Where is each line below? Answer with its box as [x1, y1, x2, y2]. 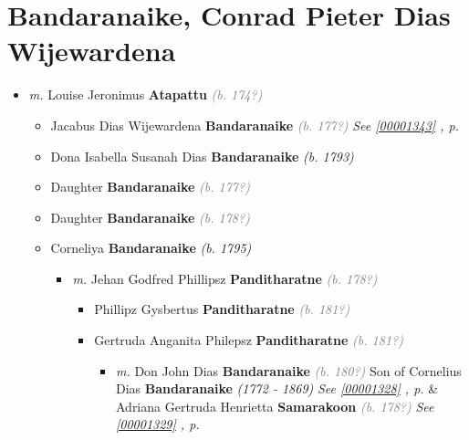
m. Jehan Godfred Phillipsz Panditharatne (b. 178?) [72, 268, 378, 288]
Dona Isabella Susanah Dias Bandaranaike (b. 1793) [50, 146, 354, 165]
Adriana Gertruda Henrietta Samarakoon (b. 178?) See [115, 396, 434, 415]
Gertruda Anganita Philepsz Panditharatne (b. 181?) [94, 330, 403, 350]
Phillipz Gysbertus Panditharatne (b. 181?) [94, 299, 350, 319]
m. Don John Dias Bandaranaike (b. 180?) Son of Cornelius [115, 361, 462, 380]
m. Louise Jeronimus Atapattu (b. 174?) [28, 85, 263, 104]
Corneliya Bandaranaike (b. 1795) [50, 238, 252, 257]
